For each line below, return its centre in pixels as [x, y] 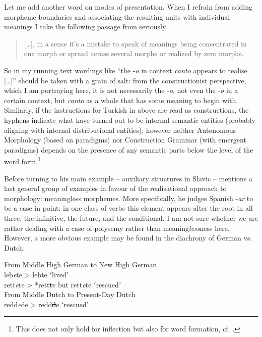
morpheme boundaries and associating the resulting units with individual [117, 16]
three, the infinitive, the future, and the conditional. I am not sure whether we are [131, 218]
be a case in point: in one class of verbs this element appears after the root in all [128, 208]
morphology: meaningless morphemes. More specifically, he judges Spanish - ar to [129, 198]
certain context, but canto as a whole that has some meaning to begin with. [121, 100]
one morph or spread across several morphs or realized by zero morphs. [134, 53]
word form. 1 [22, 160]
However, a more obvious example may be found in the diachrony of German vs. [128, 238]
